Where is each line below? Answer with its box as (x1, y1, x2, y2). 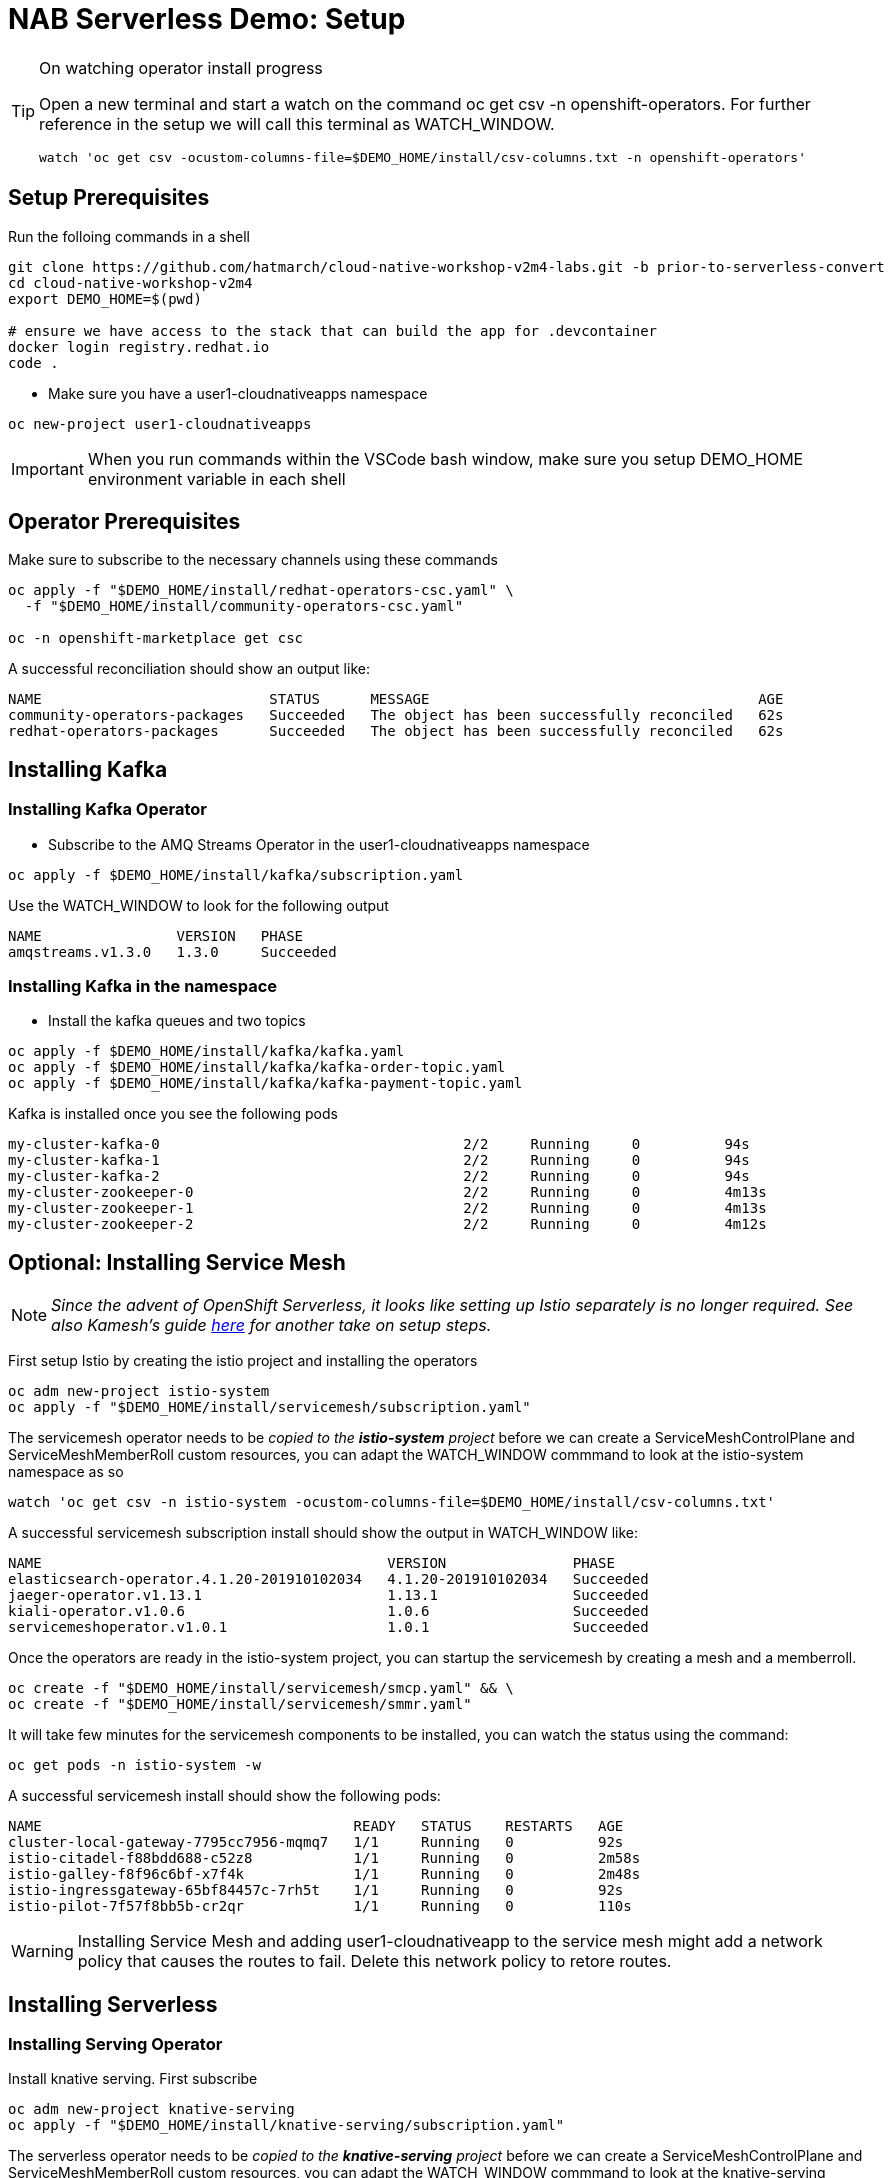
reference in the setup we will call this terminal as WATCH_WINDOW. (39, 113, 555, 134)
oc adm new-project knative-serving (8, 2101, 295, 2118)
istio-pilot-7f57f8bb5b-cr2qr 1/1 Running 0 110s (8, 1898, 632, 1915)
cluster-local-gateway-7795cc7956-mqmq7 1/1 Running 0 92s (8, 1834, 624, 1851)
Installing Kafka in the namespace (8, 976, 278, 997)
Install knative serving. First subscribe (8, 2070, 258, 2088)
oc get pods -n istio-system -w (8, 1757, 261, 1774)
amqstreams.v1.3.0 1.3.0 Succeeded (8, 943, 337, 960)
